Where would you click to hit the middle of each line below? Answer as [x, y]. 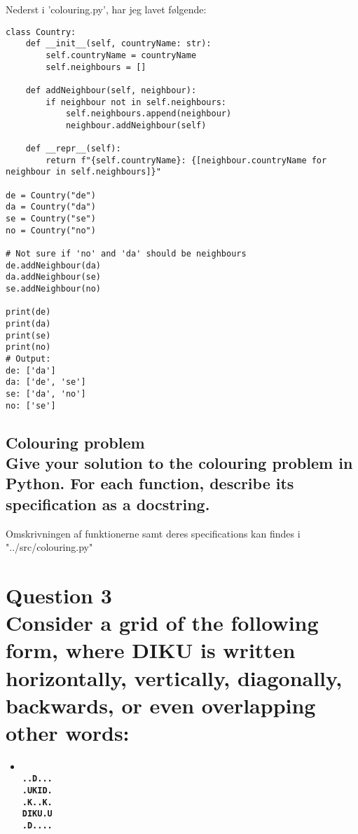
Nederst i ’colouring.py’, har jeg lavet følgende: [106, 9]
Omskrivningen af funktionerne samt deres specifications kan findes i [153, 533]
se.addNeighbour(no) [54, 289]
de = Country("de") [51, 195]
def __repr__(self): [73, 149]
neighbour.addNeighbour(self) [136, 125]
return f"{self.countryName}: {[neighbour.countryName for [186, 160]
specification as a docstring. [108, 504]
